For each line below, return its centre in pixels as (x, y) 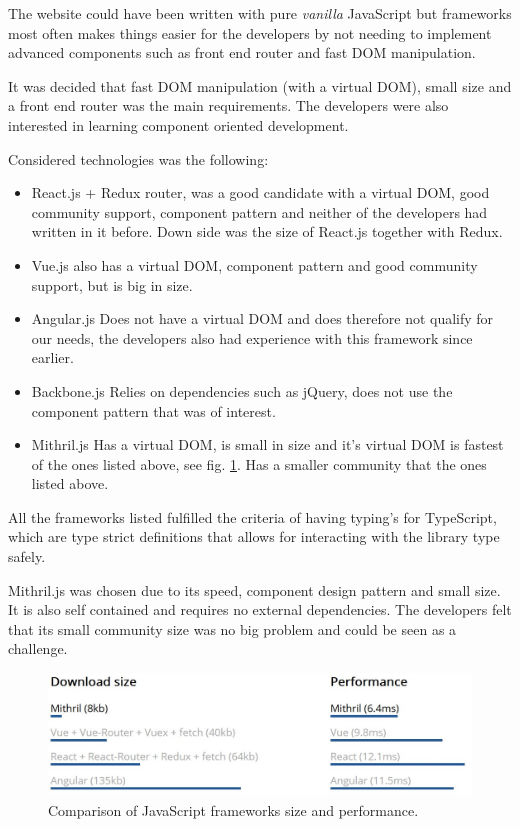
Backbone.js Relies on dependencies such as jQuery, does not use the (242, 390)
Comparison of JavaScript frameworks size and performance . (233, 810)
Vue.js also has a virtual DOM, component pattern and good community (254, 264)
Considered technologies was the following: (138, 158)
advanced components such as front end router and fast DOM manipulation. (242, 52)
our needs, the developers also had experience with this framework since (252, 337)
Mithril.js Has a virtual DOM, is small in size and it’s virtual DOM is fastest (267, 444)
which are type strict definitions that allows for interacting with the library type (254, 536)
